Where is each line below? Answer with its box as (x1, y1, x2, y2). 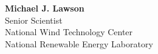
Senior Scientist (5, 13, 63, 26)
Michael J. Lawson (5, 2, 84, 14)
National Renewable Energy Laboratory (5, 37, 153, 50)
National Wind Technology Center (5, 25, 133, 38)
